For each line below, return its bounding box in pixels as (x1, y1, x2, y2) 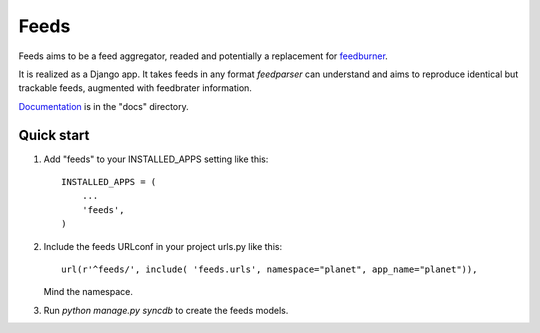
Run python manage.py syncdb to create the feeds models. (43, 304, 289, 316)
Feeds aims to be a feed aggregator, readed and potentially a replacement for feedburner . (18, 50, 389, 62)
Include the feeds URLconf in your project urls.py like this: (43, 240, 283, 252)
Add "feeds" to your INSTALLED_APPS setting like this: (43, 153, 269, 165)
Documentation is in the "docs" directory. (18, 100, 189, 112)
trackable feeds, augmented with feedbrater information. (18, 82, 252, 94)
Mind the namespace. (43, 286, 134, 298)
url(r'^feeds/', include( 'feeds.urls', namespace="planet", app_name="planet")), (61, 263, 478, 275)
